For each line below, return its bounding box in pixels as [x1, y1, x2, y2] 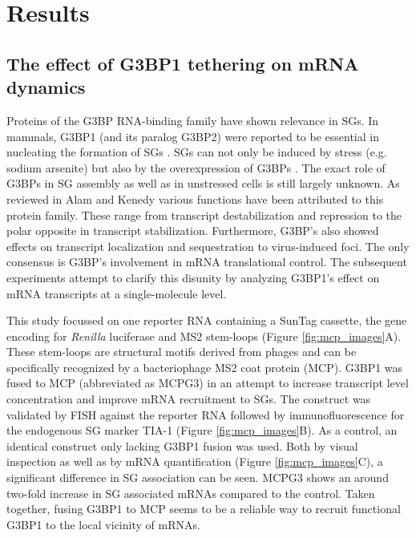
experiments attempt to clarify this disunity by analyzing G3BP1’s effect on [6, 269, 380, 285]
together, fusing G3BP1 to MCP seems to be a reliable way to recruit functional [6, 500, 401, 517]
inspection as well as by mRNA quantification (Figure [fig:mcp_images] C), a [6, 453, 383, 470]
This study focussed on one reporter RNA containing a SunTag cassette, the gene [6, 312, 407, 329]
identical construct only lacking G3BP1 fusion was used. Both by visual [6, 437, 358, 454]
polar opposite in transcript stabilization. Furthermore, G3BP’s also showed [6, 222, 379, 239]
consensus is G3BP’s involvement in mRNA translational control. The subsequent [6, 253, 407, 270]
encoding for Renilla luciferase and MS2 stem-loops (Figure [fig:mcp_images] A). [6, 327, 402, 344]
